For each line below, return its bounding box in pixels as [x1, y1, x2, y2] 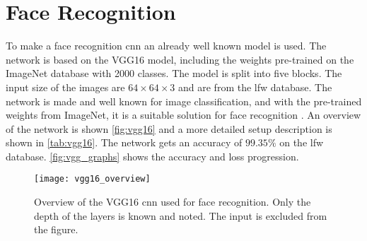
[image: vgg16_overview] [34, 174, 151, 184]
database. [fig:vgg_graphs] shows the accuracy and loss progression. [6, 148, 299, 163]
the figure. [34, 222, 78, 237]
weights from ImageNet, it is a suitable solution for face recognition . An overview [6, 107, 361, 122]
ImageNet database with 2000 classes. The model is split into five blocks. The [6, 66, 342, 81]
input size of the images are [6, 79, 125, 94]
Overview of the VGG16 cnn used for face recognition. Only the [34, 194, 311, 209]
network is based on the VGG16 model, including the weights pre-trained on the [6, 52, 354, 66]
